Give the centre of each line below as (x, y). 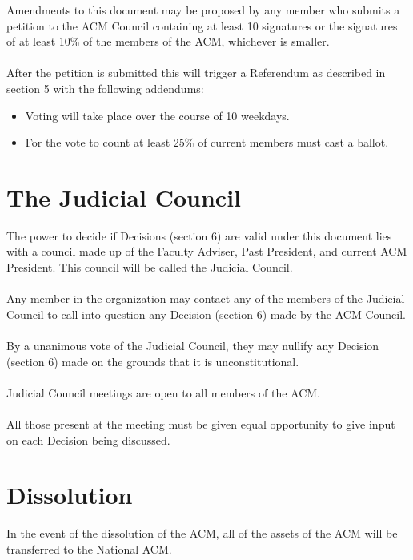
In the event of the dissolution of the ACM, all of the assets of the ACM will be (202, 533)
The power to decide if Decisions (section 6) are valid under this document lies (199, 235)
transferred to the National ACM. (89, 548)
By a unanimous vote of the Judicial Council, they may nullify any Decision (193, 346)
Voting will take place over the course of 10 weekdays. (157, 115)
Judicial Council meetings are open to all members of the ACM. (164, 392)
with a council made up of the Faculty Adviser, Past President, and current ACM (207, 251)
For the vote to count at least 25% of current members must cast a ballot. (207, 142)
